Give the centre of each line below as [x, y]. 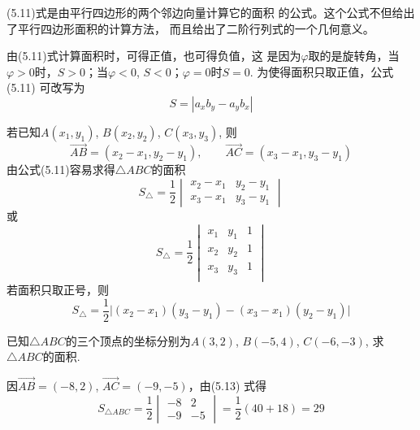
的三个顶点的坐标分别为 [128, 340]
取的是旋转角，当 [354, 56]
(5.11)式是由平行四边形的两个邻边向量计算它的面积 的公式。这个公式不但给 [205, 12]
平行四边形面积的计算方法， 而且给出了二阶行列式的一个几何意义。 [196, 28]
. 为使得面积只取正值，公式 [322, 71]
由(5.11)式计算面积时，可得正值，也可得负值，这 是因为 [154, 56]
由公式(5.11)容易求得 [61, 169]
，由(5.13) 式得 [227, 386]
